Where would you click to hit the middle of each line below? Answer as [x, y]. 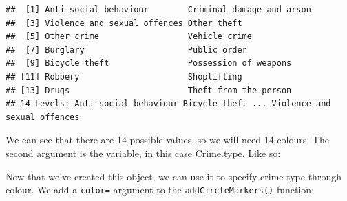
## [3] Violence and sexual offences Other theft [124, 23]
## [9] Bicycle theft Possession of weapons [149, 63]
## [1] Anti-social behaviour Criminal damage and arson [158, 10]
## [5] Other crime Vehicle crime [129, 37]
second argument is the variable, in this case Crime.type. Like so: [143, 153]
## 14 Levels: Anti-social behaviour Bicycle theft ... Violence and [168, 104]
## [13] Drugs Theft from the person [149, 90]
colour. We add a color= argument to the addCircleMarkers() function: [160, 190]
